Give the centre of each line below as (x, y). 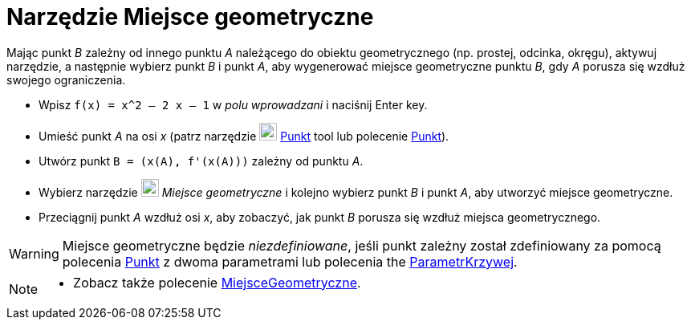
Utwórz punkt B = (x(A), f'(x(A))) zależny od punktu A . (201, 161)
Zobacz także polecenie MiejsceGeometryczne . (217, 282)
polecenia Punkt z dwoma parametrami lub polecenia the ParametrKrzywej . (290, 261)
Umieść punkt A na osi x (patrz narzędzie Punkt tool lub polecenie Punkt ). (244, 136)
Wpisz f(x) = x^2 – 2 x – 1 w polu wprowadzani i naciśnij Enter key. (233, 104)
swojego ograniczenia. (66, 79)
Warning (34, 253)
